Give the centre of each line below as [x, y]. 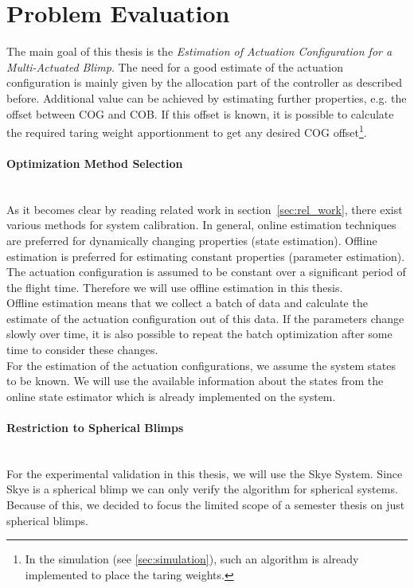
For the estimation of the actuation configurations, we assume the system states [201, 365]
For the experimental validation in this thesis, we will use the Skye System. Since [205, 473]
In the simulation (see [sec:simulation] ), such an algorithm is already [192, 559]
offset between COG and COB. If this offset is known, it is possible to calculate [200, 113]
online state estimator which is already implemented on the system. [171, 396]
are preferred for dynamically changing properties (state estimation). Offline [192, 240]
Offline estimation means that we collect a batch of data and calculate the [187, 303]
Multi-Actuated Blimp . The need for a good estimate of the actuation [175, 66]
